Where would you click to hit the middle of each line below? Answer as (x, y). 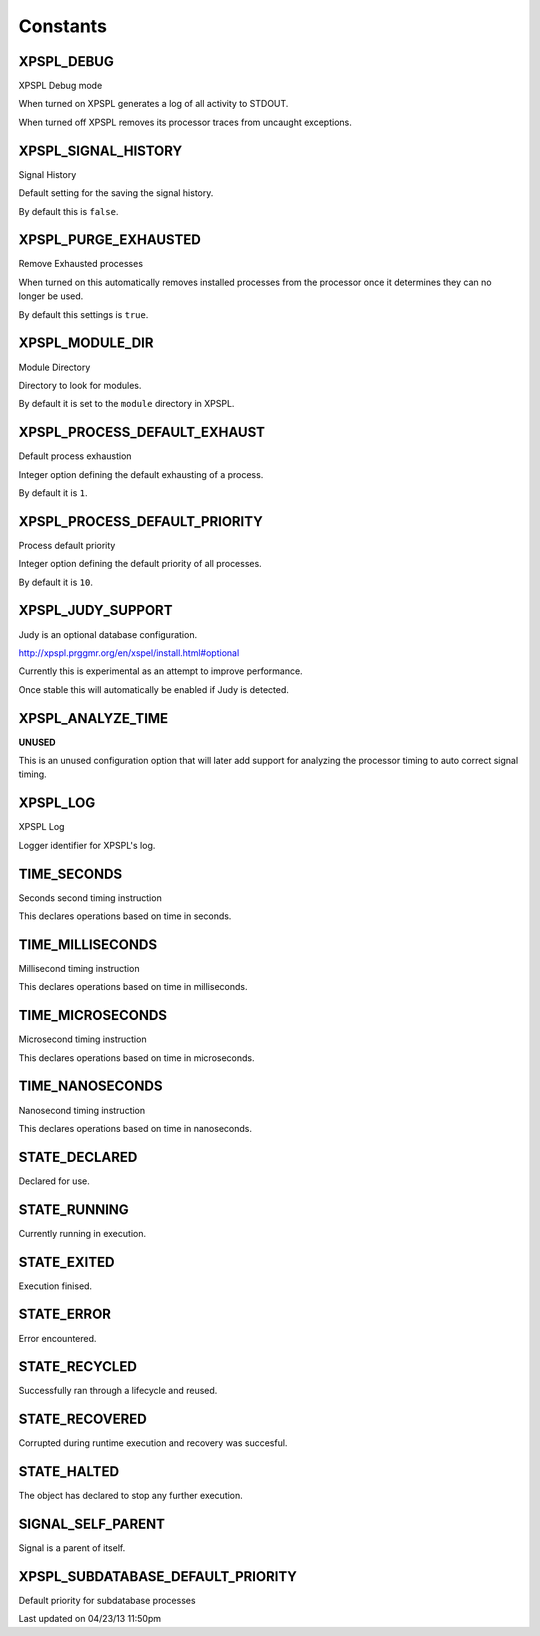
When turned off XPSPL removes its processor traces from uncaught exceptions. (185, 122)
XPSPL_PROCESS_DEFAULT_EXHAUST (141, 432)
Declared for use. (54, 1181)
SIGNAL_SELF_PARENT (91, 1524)
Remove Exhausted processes (81, 264)
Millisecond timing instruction (79, 968)
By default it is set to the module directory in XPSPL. (126, 404)
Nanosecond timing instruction (82, 1110)
